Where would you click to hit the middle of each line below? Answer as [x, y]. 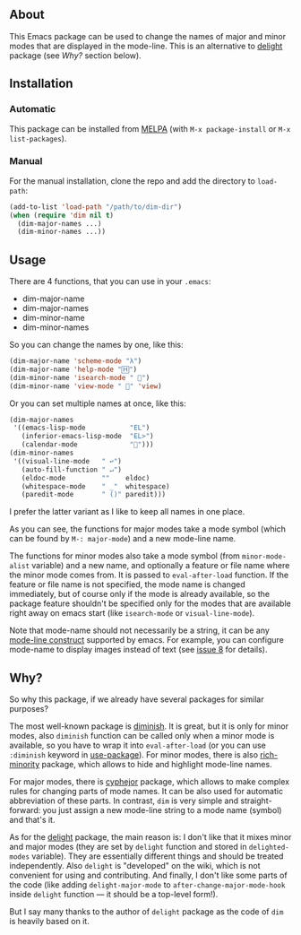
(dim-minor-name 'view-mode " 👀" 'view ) [86, 386]
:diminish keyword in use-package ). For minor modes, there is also [133, 755]
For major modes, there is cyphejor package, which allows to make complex [149, 782]
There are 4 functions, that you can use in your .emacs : [110, 281]
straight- [256, 801]
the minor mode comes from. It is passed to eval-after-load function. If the [149, 575]
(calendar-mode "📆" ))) [87, 445]
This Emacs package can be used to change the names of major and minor [148, 36]
